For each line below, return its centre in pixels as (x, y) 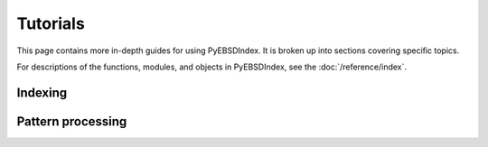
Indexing (42, 92)
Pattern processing (72, 121)
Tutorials (51, 23)
